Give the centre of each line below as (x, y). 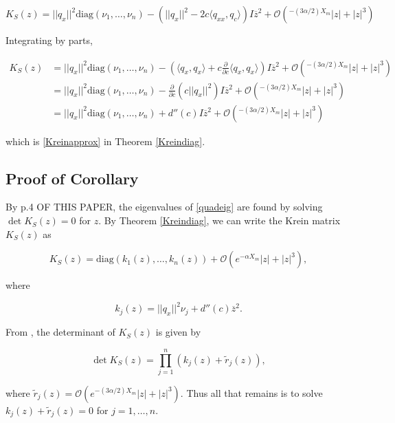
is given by (178, 332)
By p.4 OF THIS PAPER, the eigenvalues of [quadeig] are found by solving (164, 207)
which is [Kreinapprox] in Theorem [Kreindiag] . (105, 141)
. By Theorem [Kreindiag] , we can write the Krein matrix (219, 220)
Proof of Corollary (72, 178)
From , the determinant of (60, 332)
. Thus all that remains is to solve (251, 392)
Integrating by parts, (49, 40)
